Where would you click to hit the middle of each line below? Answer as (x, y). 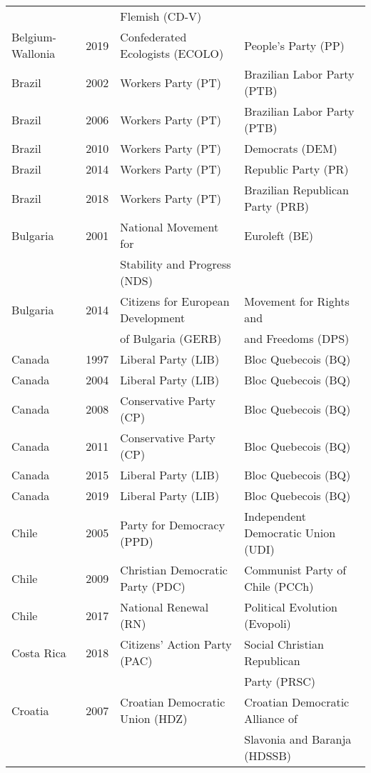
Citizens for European (175, 301)
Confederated (153, 37)
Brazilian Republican (296, 190)
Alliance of (271, 718)
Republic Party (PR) (296, 169)
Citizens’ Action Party (176, 644)
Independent (275, 516)
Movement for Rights (297, 301)
